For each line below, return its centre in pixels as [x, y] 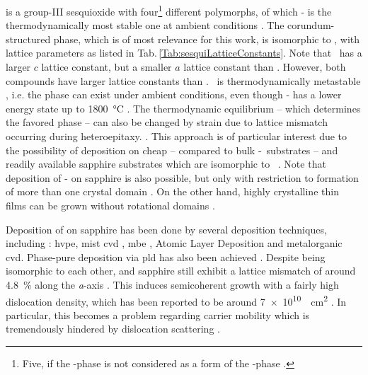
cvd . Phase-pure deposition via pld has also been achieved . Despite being [166, 256]
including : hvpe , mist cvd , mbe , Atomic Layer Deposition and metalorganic [174, 243]
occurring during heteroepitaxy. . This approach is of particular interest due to [177, 136]
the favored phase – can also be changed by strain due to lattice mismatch [167, 122]
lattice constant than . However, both [265, 67]
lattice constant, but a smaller [107, 67]
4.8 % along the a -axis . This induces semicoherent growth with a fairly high [172, 284]
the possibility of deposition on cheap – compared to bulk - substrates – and [172, 150]
